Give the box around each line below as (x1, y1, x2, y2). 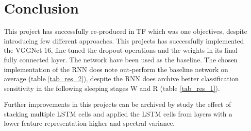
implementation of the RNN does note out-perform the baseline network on (4, 64, 228, 74)
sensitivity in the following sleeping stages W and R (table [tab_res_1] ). (4, 83, 220, 93)
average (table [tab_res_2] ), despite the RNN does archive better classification (4, 73, 239, 84)
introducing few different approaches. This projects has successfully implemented (4, 35, 244, 45)
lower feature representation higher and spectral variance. (4, 118, 175, 128)
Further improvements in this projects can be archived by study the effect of (4, 99, 231, 109)
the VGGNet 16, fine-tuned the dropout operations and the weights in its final (4, 45, 237, 55)
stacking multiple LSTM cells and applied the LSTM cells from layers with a (4, 108, 233, 118)
